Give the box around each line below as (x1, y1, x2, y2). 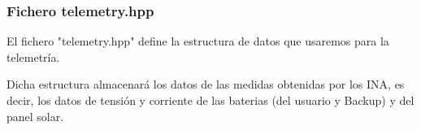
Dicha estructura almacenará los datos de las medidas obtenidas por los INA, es (7, 76, 405, 93)
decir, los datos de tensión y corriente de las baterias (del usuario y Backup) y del (7, 92, 414, 108)
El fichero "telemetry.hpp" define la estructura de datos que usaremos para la (7, 32, 389, 50)
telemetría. (7, 48, 60, 65)
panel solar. (7, 107, 64, 124)
